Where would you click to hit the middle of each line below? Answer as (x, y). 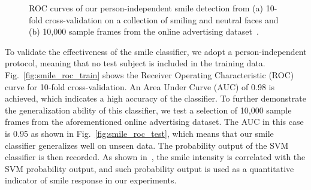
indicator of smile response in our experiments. (91, 180)
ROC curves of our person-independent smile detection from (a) (146, 8)
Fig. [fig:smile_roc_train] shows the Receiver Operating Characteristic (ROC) (150, 74)
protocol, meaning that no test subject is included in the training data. (135, 63)
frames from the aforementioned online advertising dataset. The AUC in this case (154, 122)
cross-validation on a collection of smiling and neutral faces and (162, 19)
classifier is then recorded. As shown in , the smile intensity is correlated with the (155, 157)
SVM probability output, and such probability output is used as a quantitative (150, 168)
